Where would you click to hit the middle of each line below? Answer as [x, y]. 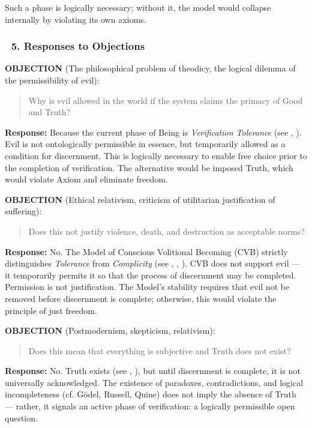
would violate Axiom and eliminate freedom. [86, 179]
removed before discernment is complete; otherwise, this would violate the [141, 298]
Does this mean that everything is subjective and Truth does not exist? [160, 350]
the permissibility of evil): [52, 80]
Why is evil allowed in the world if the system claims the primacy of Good [166, 100]
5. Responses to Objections [78, 46]
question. [21, 417]
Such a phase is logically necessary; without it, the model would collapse [138, 7]
